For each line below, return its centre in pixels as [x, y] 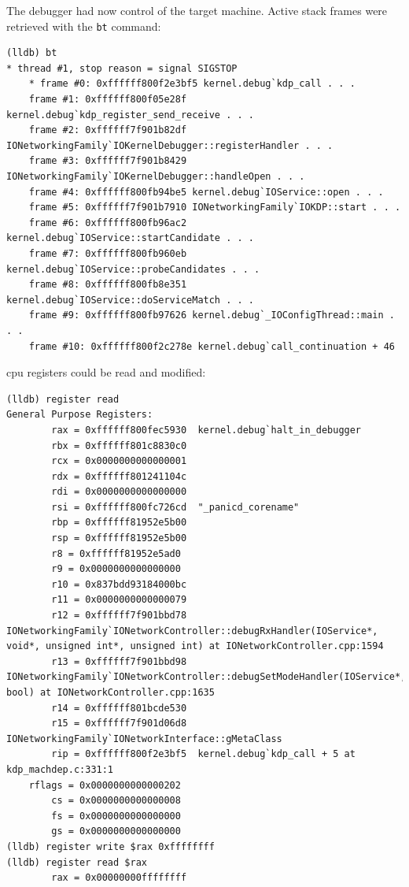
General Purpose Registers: [80, 415]
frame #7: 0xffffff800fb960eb [108, 253]
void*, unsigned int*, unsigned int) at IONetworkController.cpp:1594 [195, 646]
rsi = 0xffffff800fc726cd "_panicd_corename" [175, 507]
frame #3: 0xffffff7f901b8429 [108, 161]
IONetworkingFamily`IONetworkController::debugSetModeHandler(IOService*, [206, 677]
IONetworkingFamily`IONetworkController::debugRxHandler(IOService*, [192, 631]
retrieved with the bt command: [84, 26]
